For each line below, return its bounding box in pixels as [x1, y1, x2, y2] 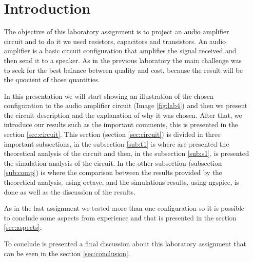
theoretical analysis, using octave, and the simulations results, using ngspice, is [4, 177, 239, 187]
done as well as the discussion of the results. [4, 186, 136, 196]
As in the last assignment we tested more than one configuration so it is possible [4, 203, 245, 213]
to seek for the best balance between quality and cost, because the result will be [4, 65, 243, 75]
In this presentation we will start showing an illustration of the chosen [4, 90, 214, 101]
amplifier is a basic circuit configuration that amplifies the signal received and [4, 45, 236, 56]
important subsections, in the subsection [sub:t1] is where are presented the [4, 138, 229, 149]
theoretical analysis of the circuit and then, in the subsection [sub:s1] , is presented [4, 148, 249, 158]
